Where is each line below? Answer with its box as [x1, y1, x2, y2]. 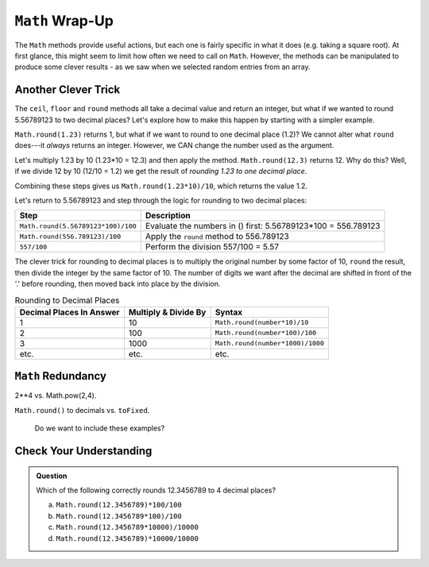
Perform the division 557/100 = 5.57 [145, 241, 280, 253]
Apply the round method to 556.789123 [145, 231, 289, 242]
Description [145, 210, 191, 222]
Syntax [214, 307, 242, 318]
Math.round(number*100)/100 [214, 329, 317, 337]
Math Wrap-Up [14, 12, 114, 29]
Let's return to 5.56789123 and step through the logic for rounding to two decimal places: [14, 195, 307, 205]
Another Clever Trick [14, 83, 121, 97]
